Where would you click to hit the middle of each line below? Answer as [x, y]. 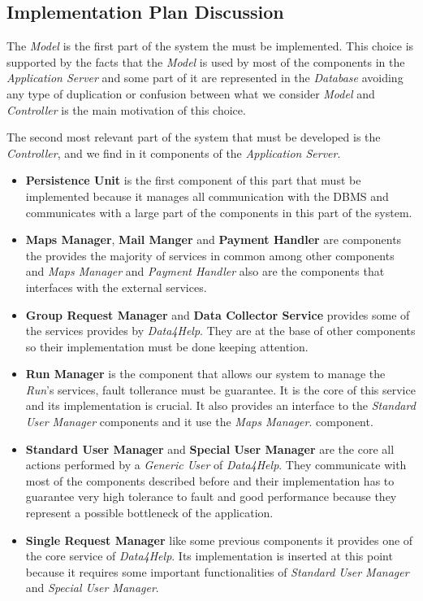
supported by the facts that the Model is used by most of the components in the [206, 61]
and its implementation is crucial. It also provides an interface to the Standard [220, 405]
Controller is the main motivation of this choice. [126, 109]
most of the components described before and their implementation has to [210, 480]
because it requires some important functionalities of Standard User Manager [217, 571]
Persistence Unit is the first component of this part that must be [193, 180]
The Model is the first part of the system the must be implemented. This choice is [210, 46]
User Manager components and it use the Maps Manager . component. [199, 422]
